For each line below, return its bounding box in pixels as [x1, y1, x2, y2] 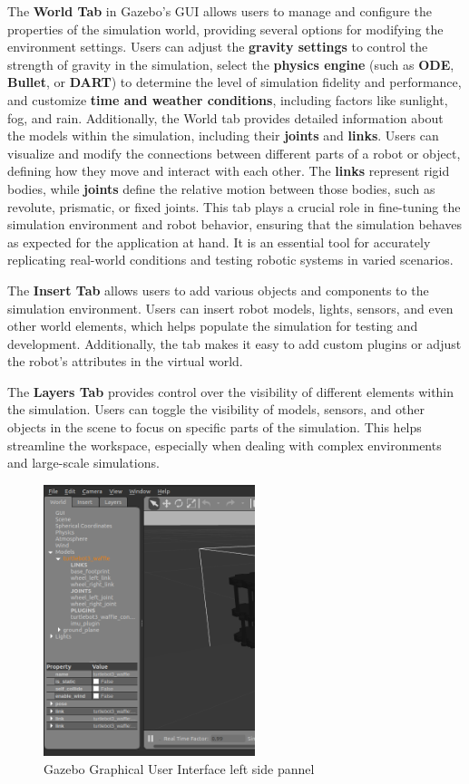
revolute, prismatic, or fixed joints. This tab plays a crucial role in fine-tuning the [7, 197, 461, 216]
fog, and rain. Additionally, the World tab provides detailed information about [7, 108, 444, 127]
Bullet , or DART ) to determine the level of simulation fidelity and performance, [7, 73, 462, 92]
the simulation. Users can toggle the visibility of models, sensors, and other [7, 400, 425, 419]
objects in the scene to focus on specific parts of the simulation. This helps [7, 418, 422, 437]
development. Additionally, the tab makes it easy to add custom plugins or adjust [7, 334, 462, 353]
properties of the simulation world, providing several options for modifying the [7, 19, 444, 38]
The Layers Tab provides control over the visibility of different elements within [7, 382, 454, 401]
